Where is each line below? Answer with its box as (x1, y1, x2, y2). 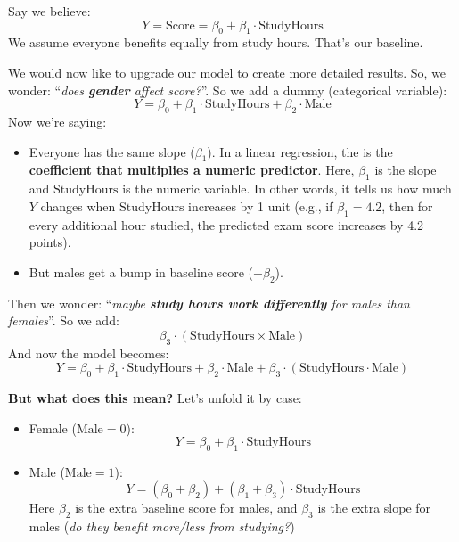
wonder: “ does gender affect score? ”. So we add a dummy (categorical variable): (8, 80, 447, 99)
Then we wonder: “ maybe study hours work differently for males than (8, 293, 410, 312)
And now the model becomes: (8, 343, 169, 362)
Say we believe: (8, 2, 91, 20)
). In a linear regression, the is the (207, 142, 393, 160)
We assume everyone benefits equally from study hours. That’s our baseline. (8, 33, 423, 52)
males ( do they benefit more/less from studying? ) (29, 517, 295, 536)
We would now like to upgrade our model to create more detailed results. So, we (8, 62, 447, 81)
